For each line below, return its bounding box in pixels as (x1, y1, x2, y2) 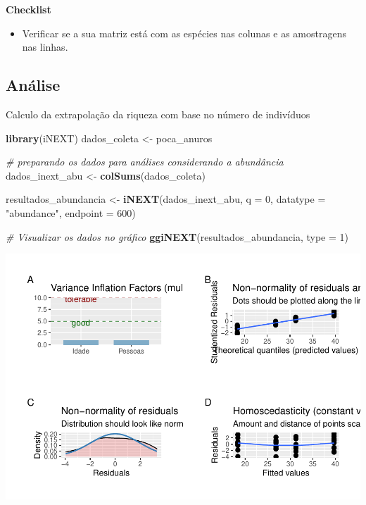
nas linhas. (22, 39, 68, 54)
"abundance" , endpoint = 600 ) (6, 205, 136, 220)
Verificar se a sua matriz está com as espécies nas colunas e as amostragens (22, 25, 346, 40)
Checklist (6, 2, 51, 16)
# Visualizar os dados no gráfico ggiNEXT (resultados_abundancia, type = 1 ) (6, 229, 349, 244)
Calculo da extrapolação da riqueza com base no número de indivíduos (6, 106, 310, 121)
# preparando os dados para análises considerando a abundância (6, 154, 284, 169)
